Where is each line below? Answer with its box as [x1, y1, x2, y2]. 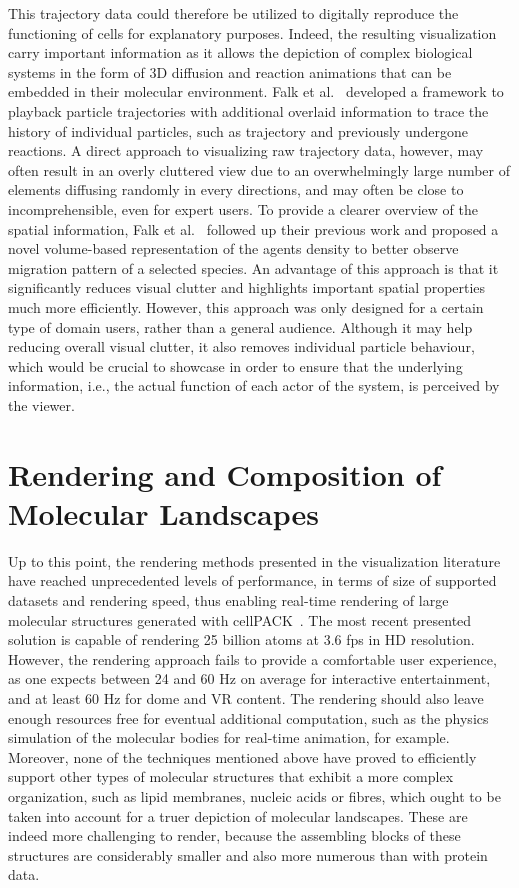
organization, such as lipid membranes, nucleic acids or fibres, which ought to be [8, 785, 501, 806]
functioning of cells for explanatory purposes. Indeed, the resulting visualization [8, 22, 497, 43]
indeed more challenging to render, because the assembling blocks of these [8, 825, 461, 846]
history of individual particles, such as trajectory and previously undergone [8, 120, 468, 141]
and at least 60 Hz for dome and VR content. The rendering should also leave [8, 687, 484, 708]
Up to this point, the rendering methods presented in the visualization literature [8, 550, 501, 571]
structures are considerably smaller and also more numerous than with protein [8, 844, 488, 865]
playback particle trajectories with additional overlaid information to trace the [8, 100, 489, 121]
